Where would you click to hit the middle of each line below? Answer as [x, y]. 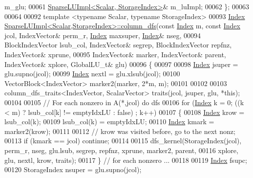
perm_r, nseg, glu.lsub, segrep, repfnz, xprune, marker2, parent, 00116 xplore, [121, 150]
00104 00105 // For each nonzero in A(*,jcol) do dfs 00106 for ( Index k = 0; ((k [124, 102]
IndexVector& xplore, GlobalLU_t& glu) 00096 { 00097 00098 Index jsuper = [121, 64]
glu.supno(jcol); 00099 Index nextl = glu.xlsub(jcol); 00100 [92, 74]
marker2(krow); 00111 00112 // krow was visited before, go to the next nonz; [120, 131]
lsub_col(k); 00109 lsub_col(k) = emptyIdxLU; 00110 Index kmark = [109, 122]
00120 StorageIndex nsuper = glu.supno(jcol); [73, 169]
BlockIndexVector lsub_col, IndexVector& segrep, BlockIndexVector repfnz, [118, 45]
